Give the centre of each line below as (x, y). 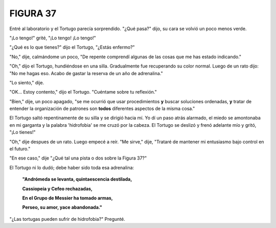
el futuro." (20, 149)
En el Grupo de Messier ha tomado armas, (68, 198)
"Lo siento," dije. (27, 82)
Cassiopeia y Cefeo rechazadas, (57, 189)
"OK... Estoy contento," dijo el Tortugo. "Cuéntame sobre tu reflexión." (83, 92)
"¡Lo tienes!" (22, 132)
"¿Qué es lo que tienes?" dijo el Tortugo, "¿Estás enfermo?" (72, 47)
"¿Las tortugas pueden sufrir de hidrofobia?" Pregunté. (67, 219)
